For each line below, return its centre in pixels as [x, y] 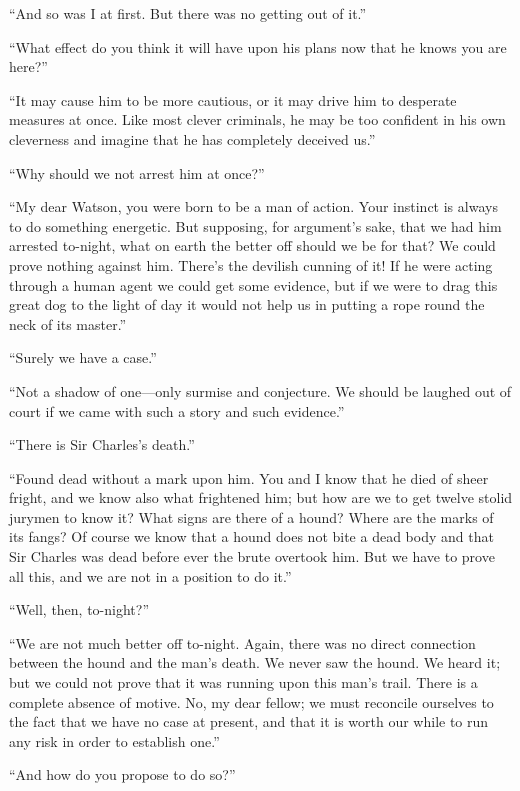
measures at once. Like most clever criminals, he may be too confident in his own [257, 119]
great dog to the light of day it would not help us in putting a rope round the [247, 304]
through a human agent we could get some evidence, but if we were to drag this [253, 284]
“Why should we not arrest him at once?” [137, 172]
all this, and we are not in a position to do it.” [150, 575]
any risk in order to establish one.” [114, 740]
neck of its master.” [68, 323]
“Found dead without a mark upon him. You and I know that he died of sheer [249, 477]
